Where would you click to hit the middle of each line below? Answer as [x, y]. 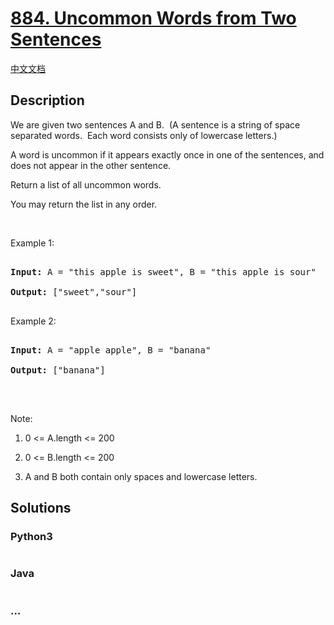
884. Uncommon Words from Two [153, 18]
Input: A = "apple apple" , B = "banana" [111, 350]
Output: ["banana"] [58, 370]
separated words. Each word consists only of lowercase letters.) [144, 135]
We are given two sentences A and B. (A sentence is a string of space [155, 124]
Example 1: [32, 243]
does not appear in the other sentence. [91, 165]
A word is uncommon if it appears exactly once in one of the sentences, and [167, 154]
